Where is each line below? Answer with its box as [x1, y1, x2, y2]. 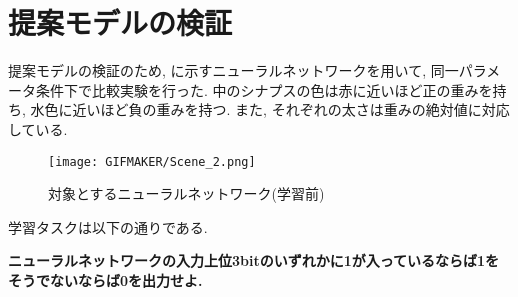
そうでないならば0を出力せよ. [8, 269, 203, 290]
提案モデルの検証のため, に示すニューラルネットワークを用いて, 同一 [8, 60, 459, 81]
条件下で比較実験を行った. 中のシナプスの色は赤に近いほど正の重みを [35, 79, 493, 100]
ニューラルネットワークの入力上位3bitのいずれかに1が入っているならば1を [8, 250, 500, 271]
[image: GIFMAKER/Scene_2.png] [48, 154, 256, 169]
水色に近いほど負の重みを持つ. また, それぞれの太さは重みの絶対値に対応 [30, 99, 510, 120]
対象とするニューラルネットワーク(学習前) [48, 183, 325, 204]
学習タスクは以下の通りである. [8, 216, 208, 237]
